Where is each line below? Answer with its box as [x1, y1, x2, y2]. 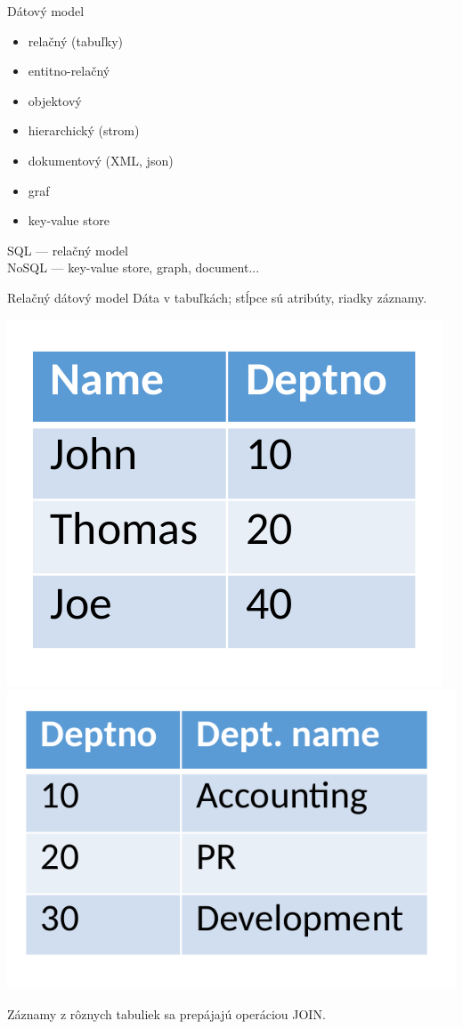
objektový [28, 91, 82, 109]
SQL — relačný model [7, 240, 128, 259]
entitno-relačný [28, 61, 110, 80]
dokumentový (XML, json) [28, 150, 174, 169]
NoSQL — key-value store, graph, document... [7, 258, 260, 277]
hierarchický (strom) [28, 121, 140, 140]
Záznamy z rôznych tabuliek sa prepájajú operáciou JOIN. [7, 1004, 326, 1023]
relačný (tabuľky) [28, 31, 124, 50]
